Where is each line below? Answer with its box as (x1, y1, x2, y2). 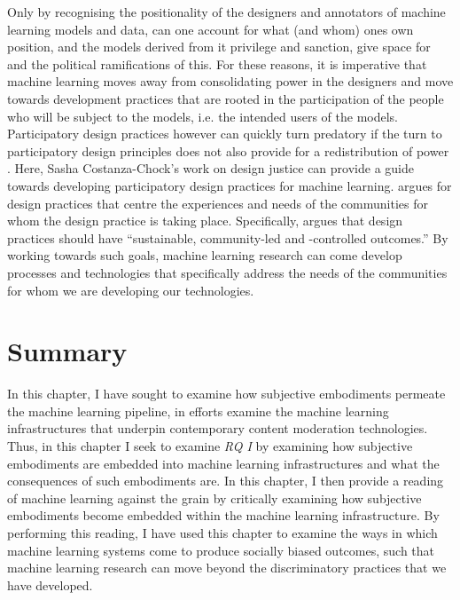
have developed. (7, 575, 93, 594)
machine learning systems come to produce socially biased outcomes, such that (7, 541, 435, 559)
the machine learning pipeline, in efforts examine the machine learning (7, 401, 389, 420)
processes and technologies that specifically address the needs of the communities (7, 263, 448, 281)
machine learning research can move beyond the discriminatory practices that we (7, 558, 447, 577)
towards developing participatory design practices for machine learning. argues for (7, 176, 452, 194)
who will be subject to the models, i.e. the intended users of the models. (7, 107, 399, 125)
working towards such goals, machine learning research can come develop (7, 246, 402, 264)
